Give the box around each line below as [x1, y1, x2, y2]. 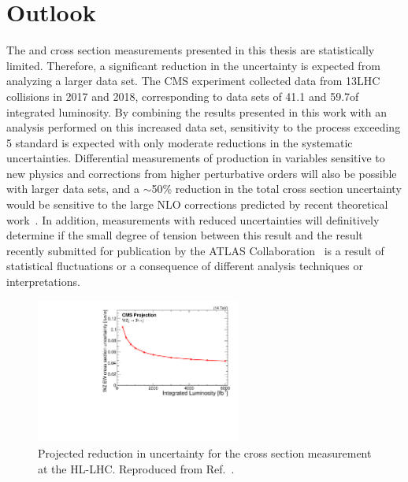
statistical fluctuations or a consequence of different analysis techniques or [6, 258, 363, 274]
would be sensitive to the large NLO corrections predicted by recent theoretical [6, 196, 388, 213]
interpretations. [6, 273, 80, 290]
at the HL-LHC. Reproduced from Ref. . [38, 460, 235, 476]
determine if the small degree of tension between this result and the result [6, 227, 363, 243]
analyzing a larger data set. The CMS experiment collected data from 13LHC [6, 72, 380, 89]
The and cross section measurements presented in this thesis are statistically [6, 42, 375, 58]
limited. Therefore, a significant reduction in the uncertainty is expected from [6, 57, 380, 73]
